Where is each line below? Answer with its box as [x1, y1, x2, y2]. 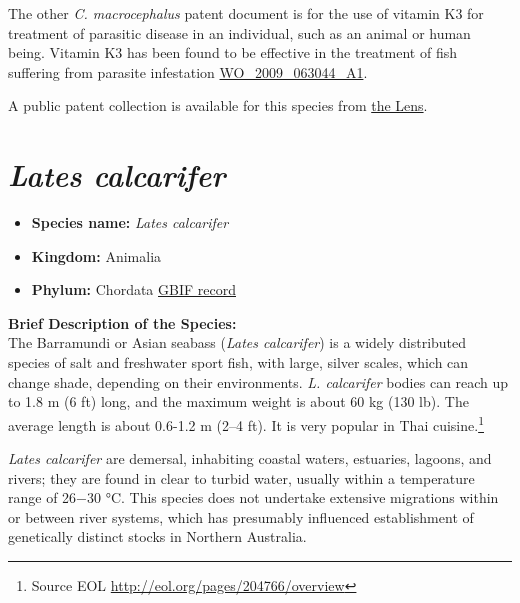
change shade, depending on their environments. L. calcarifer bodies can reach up [8, 371, 509, 392]
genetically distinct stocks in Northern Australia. [8, 526, 307, 547]
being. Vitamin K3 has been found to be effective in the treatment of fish [8, 42, 457, 63]
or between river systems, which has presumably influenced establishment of [8, 506, 474, 527]
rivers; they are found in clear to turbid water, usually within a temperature [8, 467, 475, 488]
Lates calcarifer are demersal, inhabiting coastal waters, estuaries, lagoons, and [8, 448, 492, 469]
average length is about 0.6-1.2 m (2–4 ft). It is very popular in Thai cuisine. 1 [8, 411, 484, 435]
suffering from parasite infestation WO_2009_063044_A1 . [8, 61, 368, 82]
